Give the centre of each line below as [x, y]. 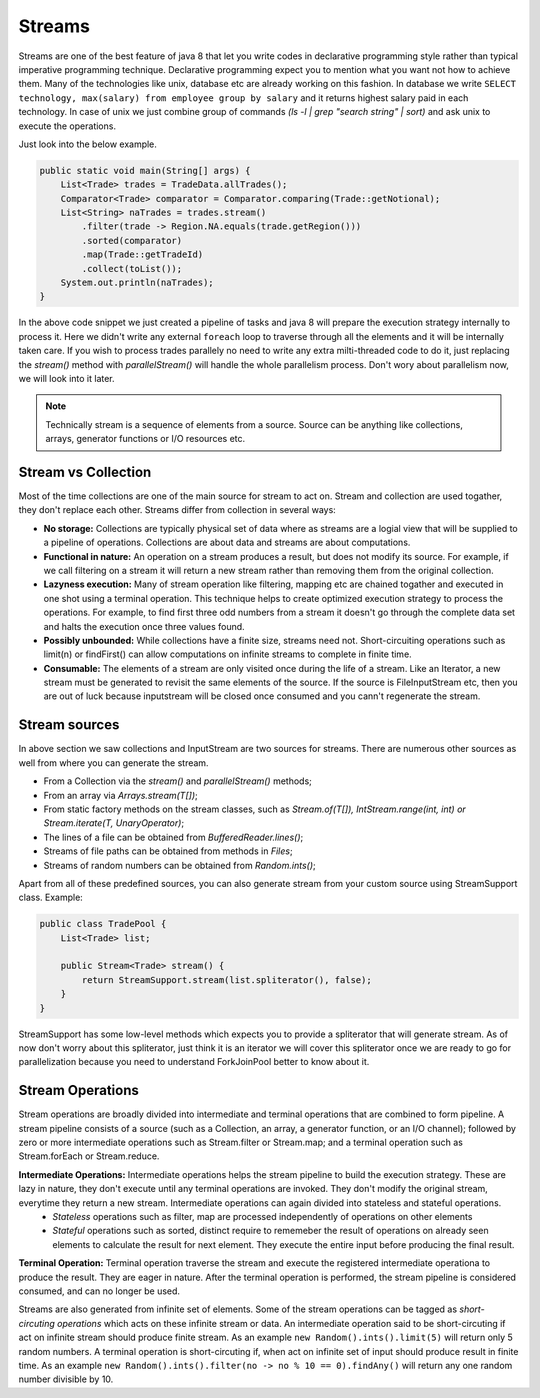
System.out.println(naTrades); [137, 282]
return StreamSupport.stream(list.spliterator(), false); [226, 979]
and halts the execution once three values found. [144, 626]
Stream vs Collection [85, 471]
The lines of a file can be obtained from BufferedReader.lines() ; [173, 837]
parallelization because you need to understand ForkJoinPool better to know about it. [194, 1062]
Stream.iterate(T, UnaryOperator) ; [114, 823]
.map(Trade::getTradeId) [142, 254]
